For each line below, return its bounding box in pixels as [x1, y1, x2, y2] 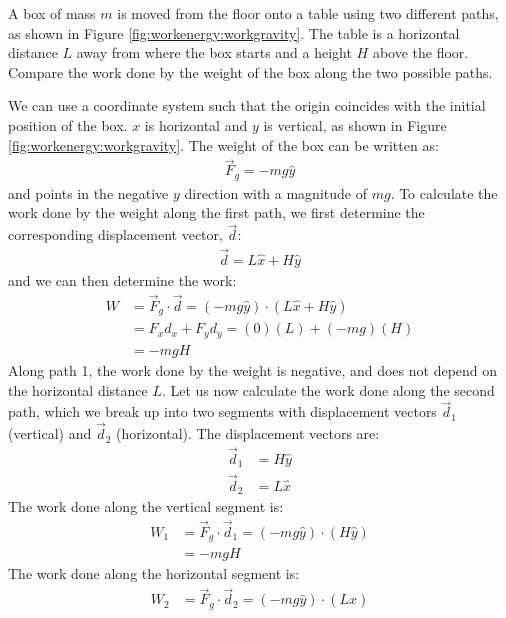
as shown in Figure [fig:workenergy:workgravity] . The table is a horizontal [8, 22, 460, 43]
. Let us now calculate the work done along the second [161, 379, 495, 400]
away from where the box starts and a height [76, 42, 352, 63]
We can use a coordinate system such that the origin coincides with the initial [8, 95, 486, 116]
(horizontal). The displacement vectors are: [116, 423, 380, 444]
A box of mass [8, 3, 96, 23]
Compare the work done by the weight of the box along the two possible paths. [8, 61, 493, 82]
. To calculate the [390, 182, 498, 203]
